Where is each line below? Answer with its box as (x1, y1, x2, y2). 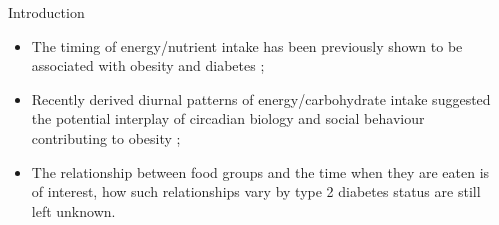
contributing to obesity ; (31, 127, 181, 148)
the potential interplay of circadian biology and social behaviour (31, 108, 425, 129)
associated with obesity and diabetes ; (31, 55, 265, 76)
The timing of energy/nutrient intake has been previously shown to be (31, 35, 463, 56)
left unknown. (31, 200, 116, 221)
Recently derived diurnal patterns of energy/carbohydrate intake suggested (31, 88, 491, 109)
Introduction (8, 2, 85, 22)
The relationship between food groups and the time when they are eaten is (31, 161, 490, 182)
